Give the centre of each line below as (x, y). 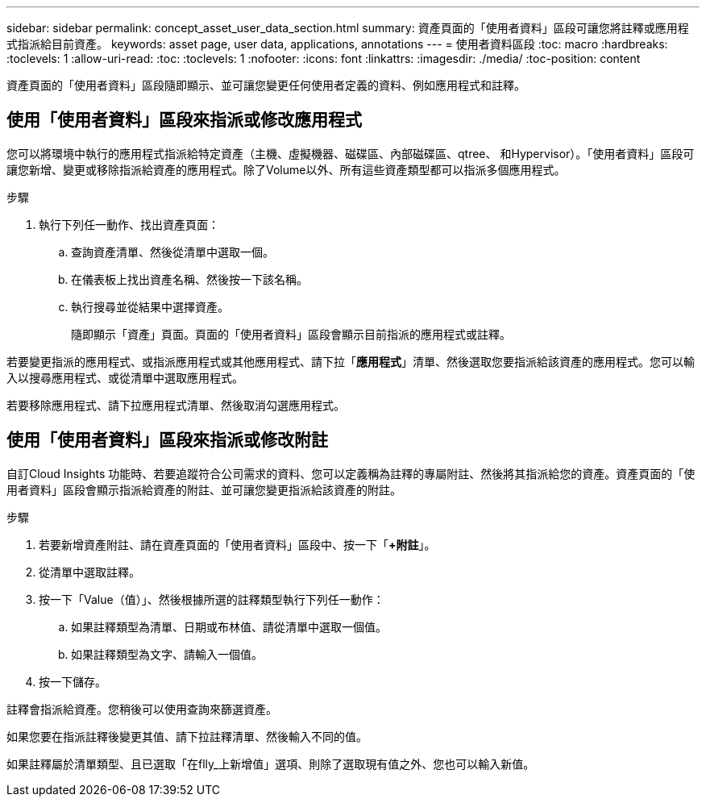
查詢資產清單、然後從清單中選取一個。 (172, 252)
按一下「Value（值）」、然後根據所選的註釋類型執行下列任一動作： (212, 599)
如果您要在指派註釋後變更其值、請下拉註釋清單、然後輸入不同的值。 (187, 736)
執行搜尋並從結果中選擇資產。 (150, 306)
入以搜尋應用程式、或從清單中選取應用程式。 (125, 377)
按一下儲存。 (73, 681)
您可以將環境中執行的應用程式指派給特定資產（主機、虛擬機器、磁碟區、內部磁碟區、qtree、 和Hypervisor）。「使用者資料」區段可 (351, 153)
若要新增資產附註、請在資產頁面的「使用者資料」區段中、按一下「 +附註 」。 (237, 544)
